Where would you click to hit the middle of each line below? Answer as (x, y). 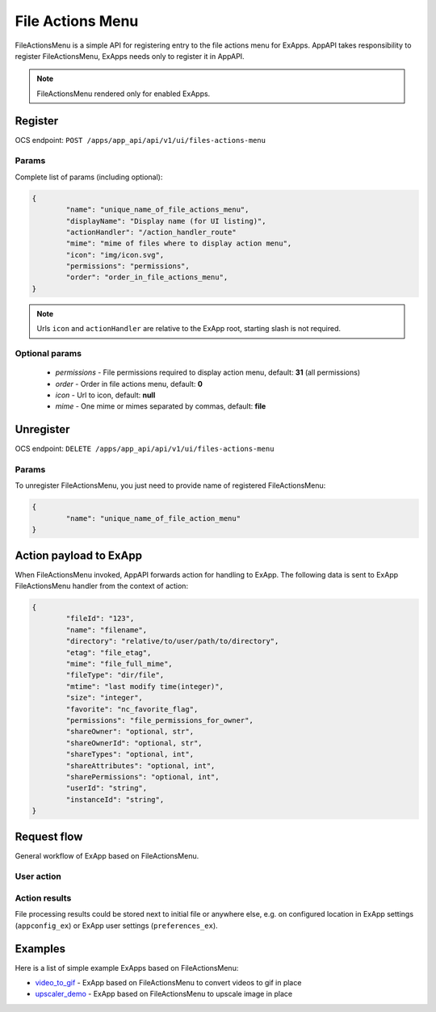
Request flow (49, 836)
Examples (40, 949)
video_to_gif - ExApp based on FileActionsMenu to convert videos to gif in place (168, 982)
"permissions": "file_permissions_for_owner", (159, 720)
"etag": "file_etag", (109, 653)
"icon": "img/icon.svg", (115, 255)
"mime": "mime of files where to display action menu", (179, 244)
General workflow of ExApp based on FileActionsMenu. (107, 855)
